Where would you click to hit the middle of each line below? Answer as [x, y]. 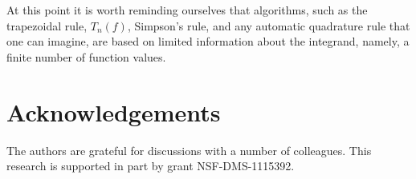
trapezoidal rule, [47, 25]
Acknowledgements [114, 111]
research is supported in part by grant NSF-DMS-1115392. [151, 166]
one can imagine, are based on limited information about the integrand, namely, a [208, 41]
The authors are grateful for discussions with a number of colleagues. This [189, 150]
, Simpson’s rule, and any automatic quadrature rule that [269, 25]
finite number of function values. [86, 56]
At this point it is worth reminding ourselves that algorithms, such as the [187, 10]
